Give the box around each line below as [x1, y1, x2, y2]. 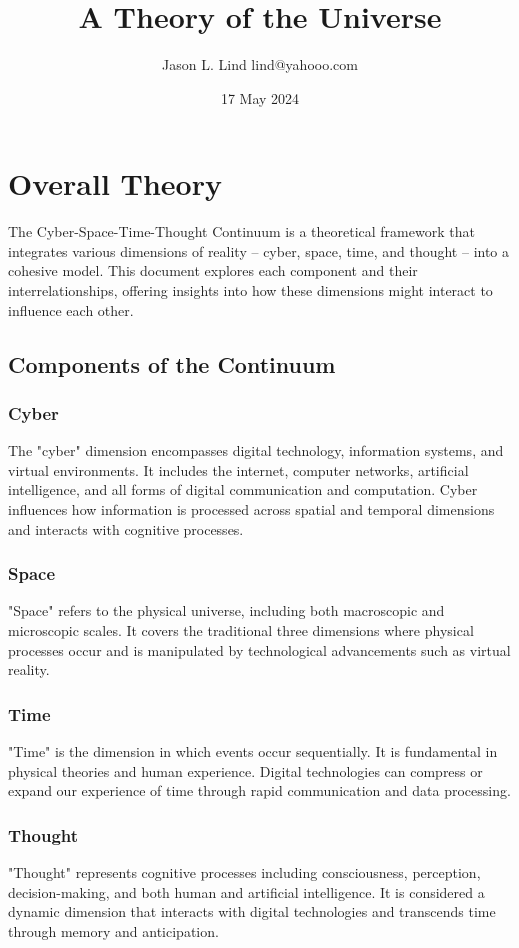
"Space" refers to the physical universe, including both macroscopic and [8, 600, 445, 621]
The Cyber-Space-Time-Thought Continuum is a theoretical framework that [8, 221, 475, 242]
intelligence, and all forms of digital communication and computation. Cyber [8, 479, 478, 500]
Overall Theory [8, 163, 222, 204]
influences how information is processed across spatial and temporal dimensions [8, 499, 495, 519]
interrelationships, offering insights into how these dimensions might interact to [8, 280, 493, 301]
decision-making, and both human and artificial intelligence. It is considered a [8, 881, 485, 902]
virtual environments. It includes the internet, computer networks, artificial [8, 459, 469, 480]
